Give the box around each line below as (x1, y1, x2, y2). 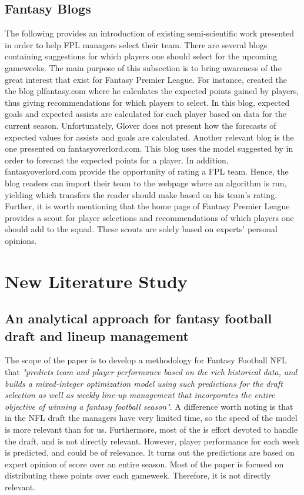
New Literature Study (5, 269, 188, 293)
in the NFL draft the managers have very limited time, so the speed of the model (5, 412, 298, 424)
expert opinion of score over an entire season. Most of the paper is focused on (5, 457, 284, 470)
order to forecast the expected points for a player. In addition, (5, 153, 229, 166)
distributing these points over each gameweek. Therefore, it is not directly (5, 469, 271, 481)
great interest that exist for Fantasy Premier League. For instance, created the (5, 73, 288, 85)
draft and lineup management (5, 326, 189, 345)
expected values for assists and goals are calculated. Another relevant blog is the (5, 131, 294, 143)
